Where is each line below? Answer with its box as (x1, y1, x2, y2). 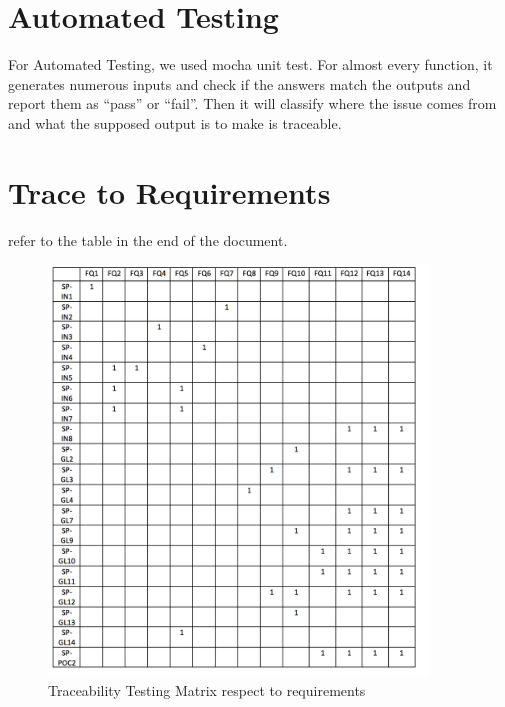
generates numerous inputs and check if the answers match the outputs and (8, 73, 471, 94)
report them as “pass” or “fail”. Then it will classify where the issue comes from (8, 93, 497, 114)
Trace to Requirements (8, 171, 331, 212)
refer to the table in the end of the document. (8, 229, 288, 250)
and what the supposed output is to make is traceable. (8, 112, 342, 133)
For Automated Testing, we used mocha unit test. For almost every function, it (8, 54, 493, 75)
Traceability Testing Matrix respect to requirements (48, 679, 366, 700)
